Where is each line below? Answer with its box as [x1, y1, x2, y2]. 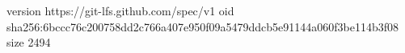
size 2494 [6, 34, 51, 51]
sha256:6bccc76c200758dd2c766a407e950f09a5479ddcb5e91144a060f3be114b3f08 [6, 18, 399, 35]
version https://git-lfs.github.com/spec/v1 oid [6, 2, 234, 18]
